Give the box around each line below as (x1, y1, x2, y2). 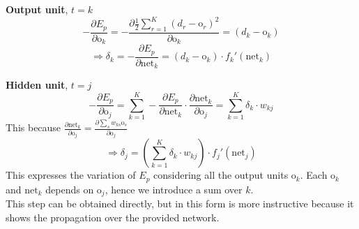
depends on (45, 182, 94, 196)
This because (6, 120, 61, 135)
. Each (300, 168, 328, 182)
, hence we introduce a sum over (105, 182, 243, 196)
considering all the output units (153, 168, 289, 182)
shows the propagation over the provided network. (6, 209, 220, 224)
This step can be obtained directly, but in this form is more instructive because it (6, 196, 354, 211)
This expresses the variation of (6, 168, 136, 182)
